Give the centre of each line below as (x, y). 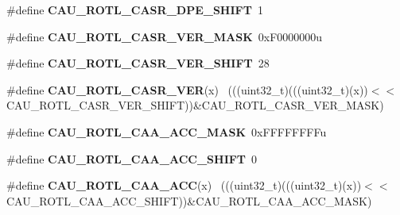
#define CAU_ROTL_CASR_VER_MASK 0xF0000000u (165, 36)
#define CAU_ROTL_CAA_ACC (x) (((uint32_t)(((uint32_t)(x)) (184, 185)
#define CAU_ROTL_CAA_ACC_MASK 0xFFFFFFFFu (167, 131)
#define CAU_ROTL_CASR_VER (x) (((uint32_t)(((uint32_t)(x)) (187, 89)
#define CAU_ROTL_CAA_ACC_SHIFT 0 (132, 158)
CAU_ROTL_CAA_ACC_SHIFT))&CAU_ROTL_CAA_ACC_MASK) (189, 200)
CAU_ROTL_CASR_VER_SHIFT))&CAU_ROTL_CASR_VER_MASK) (195, 105)
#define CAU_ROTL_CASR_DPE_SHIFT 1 (135, 10)
